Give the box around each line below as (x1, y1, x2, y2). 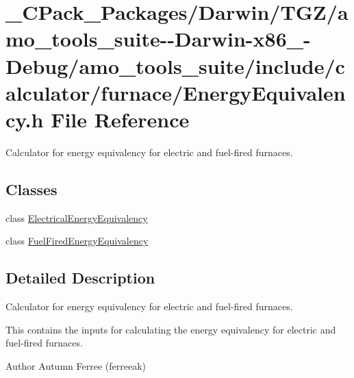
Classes (5, 178, 58, 199)
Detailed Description (5, 267, 155, 288)
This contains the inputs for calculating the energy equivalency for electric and (5, 322, 336, 336)
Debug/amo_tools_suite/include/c (5, 51, 345, 79)
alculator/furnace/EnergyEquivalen (5, 78, 346, 106)
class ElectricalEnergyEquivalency (5, 210, 148, 225)
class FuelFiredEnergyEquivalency (5, 234, 149, 248)
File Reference (51, 105, 190, 133)
